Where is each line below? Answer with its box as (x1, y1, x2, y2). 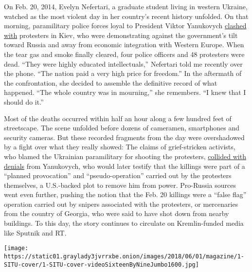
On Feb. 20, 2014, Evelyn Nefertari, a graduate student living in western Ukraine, (4, 1, 248, 11)
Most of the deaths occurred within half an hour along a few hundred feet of (4, 113, 232, 123)
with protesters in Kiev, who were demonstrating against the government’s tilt (4, 30, 238, 40)
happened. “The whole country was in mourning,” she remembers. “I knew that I (4, 87, 246, 97)
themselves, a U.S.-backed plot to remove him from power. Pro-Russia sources (4, 180, 236, 190)
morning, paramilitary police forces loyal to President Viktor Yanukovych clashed (4, 20, 247, 31)
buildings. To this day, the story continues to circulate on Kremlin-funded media (4, 218, 244, 228)
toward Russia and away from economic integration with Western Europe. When (4, 39, 244, 50)
